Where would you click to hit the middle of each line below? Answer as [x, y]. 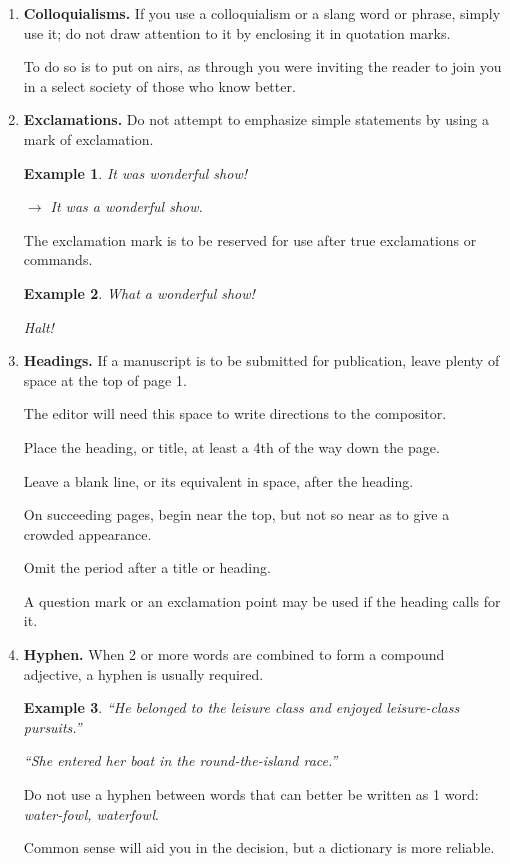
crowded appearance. [87, 533]
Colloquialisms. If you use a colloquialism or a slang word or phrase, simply [262, 13]
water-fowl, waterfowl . [91, 813]
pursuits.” [52, 726]
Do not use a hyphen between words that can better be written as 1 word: [251, 794]
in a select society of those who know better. [159, 85]
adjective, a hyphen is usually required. [143, 673]
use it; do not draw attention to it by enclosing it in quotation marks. [237, 32]
